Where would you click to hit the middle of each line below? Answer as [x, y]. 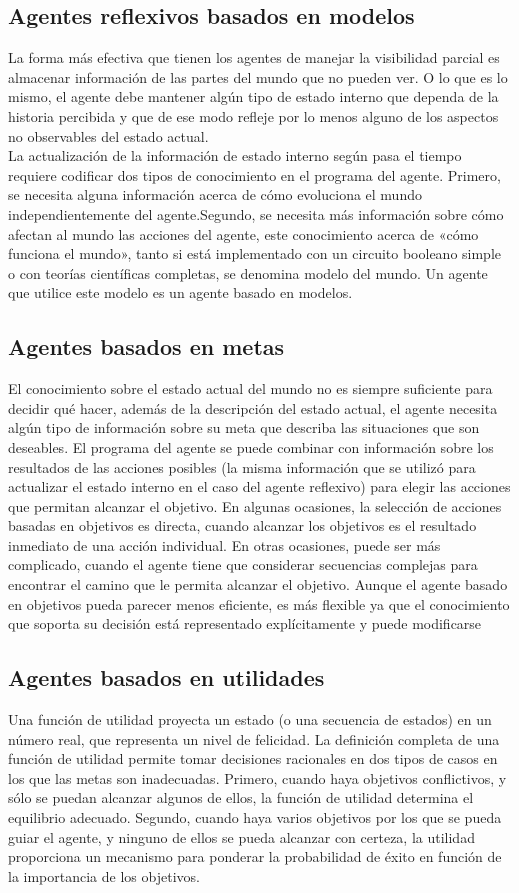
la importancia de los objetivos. [104, 875]
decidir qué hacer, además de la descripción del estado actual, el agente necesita [253, 407]
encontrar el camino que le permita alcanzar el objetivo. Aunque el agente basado [258, 584]
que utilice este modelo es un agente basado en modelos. [180, 292]
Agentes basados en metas [146, 346]
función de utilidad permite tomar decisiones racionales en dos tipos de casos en [253, 758]
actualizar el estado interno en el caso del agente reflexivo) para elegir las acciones [259, 486]
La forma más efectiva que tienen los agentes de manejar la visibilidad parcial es [254, 57]
